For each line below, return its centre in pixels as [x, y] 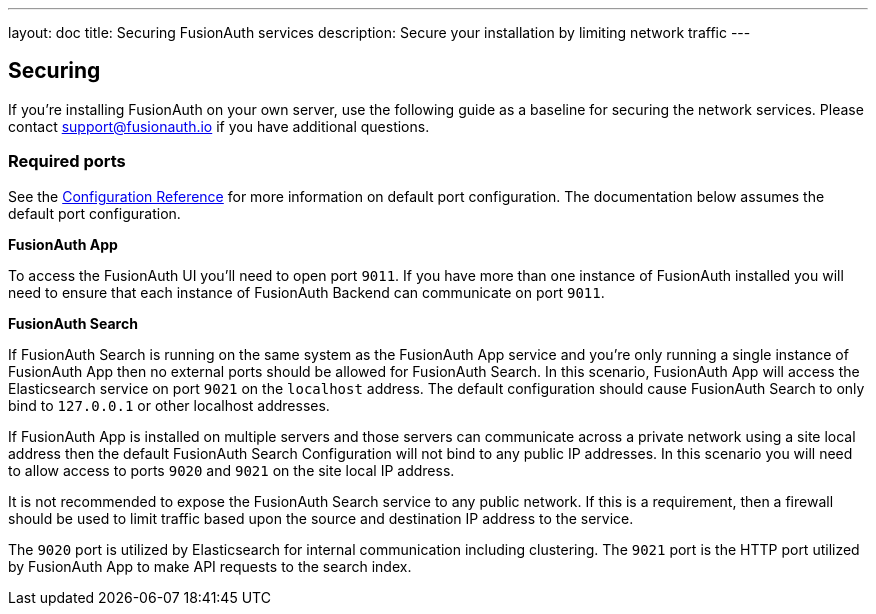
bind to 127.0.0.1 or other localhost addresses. [169, 405]
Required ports [67, 161]
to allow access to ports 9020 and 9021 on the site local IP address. [231, 470]
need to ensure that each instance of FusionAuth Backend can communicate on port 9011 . [306, 292]
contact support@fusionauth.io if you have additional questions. [219, 126]
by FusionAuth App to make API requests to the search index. [210, 566]
